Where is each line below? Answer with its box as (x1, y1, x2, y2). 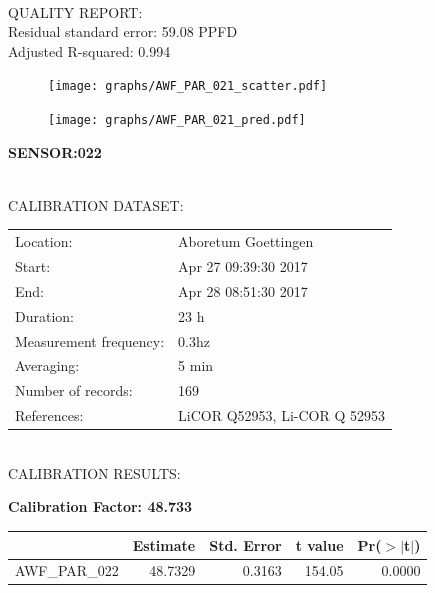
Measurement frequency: (15, 330, 165, 351)
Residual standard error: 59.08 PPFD (8, 21, 238, 42)
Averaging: (15, 355, 80, 376)
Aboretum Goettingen (178, 231, 314, 252)
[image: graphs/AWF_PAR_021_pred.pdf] (48, 113, 306, 128)
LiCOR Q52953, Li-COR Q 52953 (178, 405, 385, 426)
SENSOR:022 (8, 141, 102, 162)
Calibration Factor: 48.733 (8, 496, 193, 517)
